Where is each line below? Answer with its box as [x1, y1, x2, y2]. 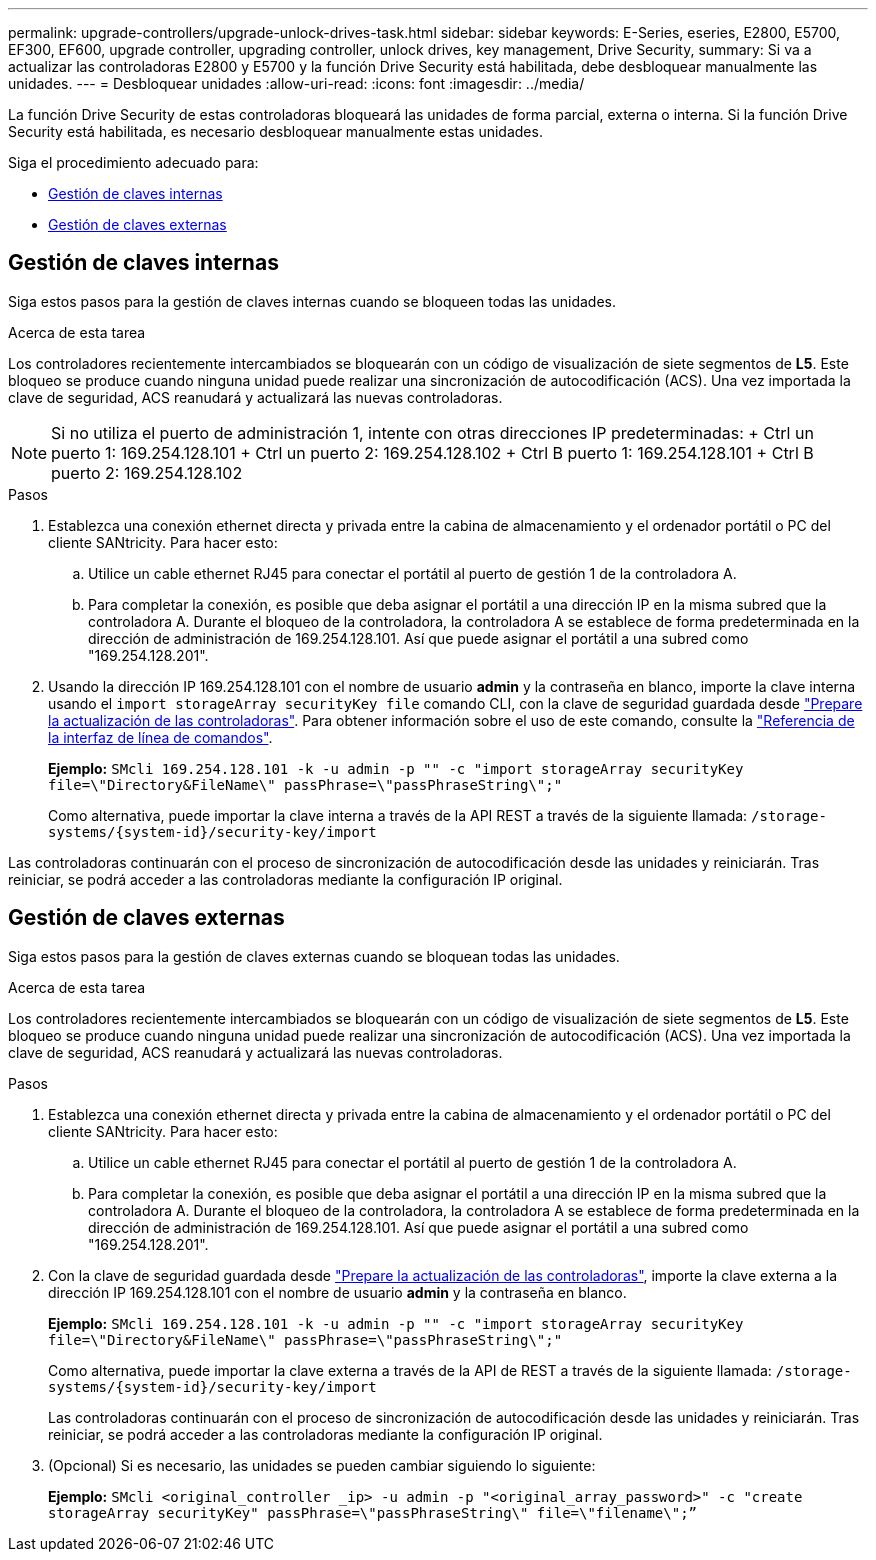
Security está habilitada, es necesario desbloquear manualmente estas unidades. [8, 123, 543, 140]
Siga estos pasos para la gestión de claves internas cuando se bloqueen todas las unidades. [8, 292, 616, 310]
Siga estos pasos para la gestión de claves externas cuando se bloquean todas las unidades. [8, 947, 620, 965]
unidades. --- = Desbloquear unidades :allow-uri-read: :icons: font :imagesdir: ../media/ [8, 75, 585, 92]
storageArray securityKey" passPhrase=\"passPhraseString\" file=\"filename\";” [48, 1504, 698, 1521]
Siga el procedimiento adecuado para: [8, 154, 259, 171]
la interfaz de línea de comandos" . [48, 728, 273, 746]
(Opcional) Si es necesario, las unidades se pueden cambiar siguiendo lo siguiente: [48, 1456, 596, 1474]
